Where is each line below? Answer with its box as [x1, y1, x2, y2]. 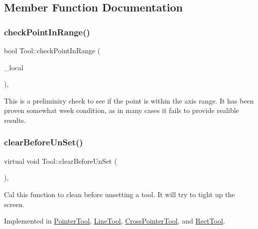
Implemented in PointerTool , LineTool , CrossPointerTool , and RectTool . [4, 216, 225, 226]
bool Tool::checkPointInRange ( [4, 45, 101, 55]
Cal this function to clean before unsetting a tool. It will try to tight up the [4, 189, 235, 199]
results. [4, 114, 26, 125]
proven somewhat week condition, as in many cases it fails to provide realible [4, 105, 239, 115]
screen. [4, 199, 25, 209]
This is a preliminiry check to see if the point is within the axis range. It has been [4, 95, 254, 106]
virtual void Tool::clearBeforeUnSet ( [4, 155, 117, 166]
